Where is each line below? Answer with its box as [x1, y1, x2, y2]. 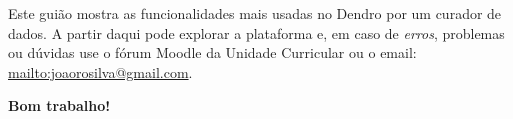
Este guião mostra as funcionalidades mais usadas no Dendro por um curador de [8, 3, 502, 23]
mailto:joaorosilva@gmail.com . [8, 61, 193, 82]
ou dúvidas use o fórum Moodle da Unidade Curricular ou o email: [8, 42, 417, 63]
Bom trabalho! [8, 95, 111, 116]
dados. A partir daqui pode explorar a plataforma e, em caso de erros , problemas [8, 22, 505, 43]
